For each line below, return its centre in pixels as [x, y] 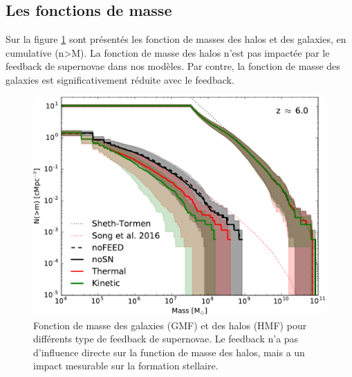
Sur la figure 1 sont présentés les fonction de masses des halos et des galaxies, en [176, 39]
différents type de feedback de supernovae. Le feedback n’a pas [166, 339]
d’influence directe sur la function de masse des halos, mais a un [169, 352]
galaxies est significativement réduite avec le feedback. [120, 79]
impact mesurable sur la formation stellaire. [126, 366]
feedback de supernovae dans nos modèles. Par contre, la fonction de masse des [173, 66]
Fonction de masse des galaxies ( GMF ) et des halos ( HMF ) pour [170, 325]
